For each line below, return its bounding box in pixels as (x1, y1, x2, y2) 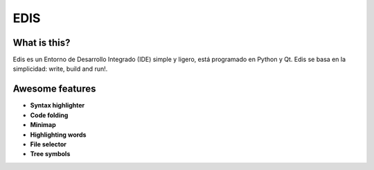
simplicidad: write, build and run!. (12, 65, 108, 73)
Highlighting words (30, 130, 87, 139)
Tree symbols (30, 150, 71, 158)
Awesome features (12, 83, 96, 95)
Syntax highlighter (30, 101, 85, 110)
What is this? (12, 37, 71, 49)
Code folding (30, 111, 69, 119)
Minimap (30, 121, 57, 129)
